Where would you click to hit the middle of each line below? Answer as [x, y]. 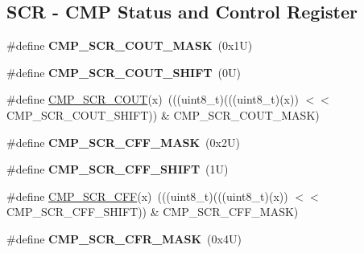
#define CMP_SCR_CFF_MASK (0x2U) [123, 142]
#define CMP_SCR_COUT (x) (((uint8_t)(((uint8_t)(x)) [153, 99]
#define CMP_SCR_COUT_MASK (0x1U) [130, 45]
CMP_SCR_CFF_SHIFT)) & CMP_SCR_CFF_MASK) [153, 212]
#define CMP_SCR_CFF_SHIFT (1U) [118, 169]
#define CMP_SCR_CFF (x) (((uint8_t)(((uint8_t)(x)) [147, 196]
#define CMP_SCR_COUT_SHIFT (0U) [124, 72]
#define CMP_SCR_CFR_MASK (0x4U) [124, 238]
